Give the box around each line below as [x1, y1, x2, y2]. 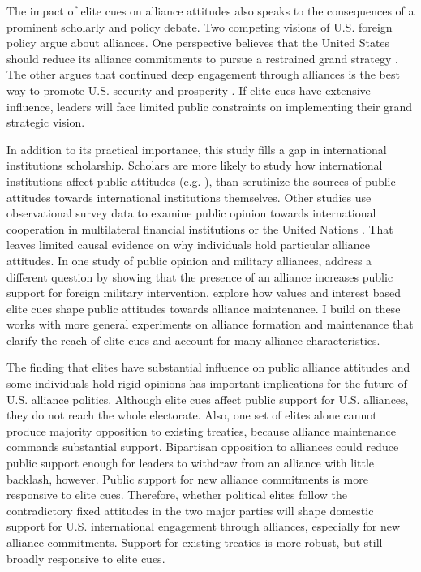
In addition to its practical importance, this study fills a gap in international [6, 140, 387, 157]
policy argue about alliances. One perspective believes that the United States [6, 34, 390, 51]
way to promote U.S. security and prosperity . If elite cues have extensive [6, 81, 371, 98]
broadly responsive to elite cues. [6, 549, 165, 566]
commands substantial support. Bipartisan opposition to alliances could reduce [6, 438, 399, 455]
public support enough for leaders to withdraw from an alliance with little [6, 454, 375, 471]
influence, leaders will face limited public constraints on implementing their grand [6, 97, 413, 114]
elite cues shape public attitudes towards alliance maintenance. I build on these [6, 299, 401, 316]
